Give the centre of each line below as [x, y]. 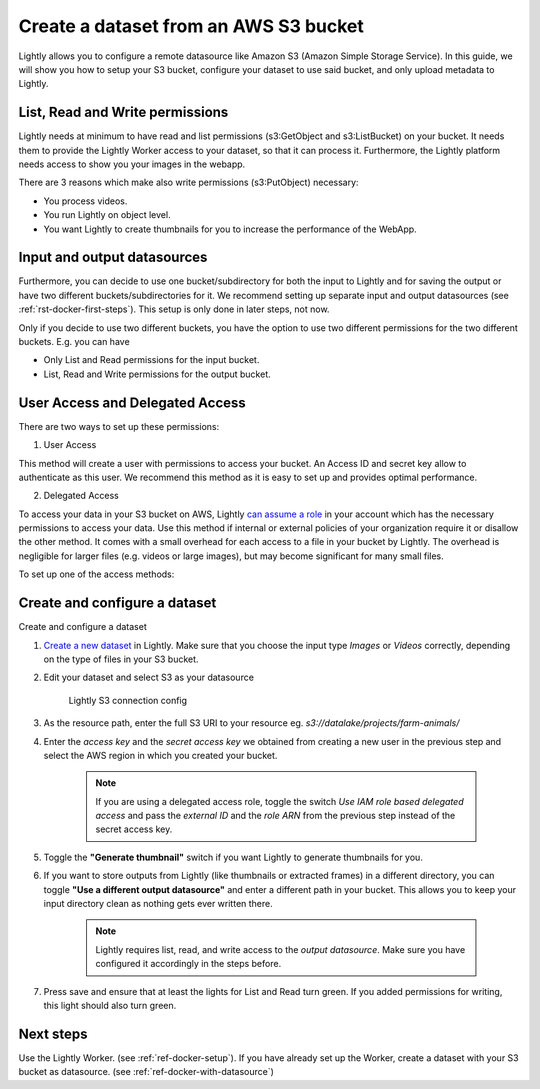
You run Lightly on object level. [107, 215]
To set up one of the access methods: [96, 574]
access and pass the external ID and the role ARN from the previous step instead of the [275, 816]
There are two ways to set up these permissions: [119, 426]
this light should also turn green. [110, 1005]
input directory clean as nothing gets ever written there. [158, 904]
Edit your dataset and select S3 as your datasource [149, 677]
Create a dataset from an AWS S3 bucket [191, 26]
